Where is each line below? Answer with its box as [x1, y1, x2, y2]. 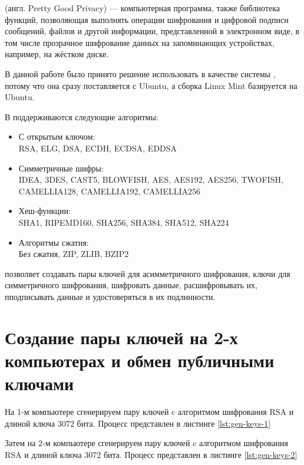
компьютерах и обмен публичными [5, 348, 275, 372]
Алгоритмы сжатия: [18, 236, 89, 248]
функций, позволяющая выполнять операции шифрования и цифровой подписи [5, 13, 289, 25]
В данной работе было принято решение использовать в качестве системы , [5, 67, 276, 80]
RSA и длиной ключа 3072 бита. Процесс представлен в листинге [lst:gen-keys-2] [5, 448, 298, 460]
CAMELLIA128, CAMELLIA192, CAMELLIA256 [18, 184, 201, 197]
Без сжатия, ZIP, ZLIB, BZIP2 [18, 248, 129, 260]
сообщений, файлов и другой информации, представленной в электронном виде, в [5, 25, 299, 37]
